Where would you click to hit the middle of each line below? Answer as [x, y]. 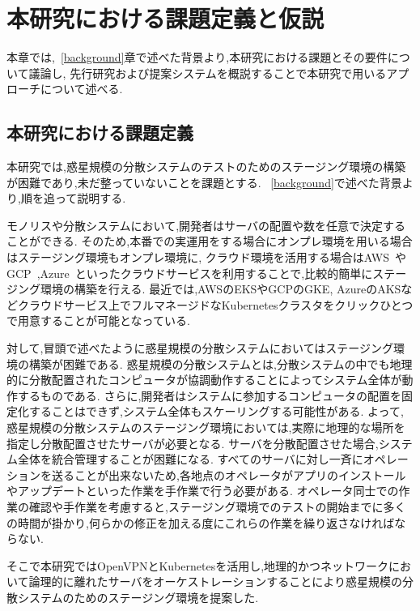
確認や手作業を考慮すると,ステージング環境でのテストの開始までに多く [217, 506]
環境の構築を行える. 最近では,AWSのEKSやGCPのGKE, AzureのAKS [221, 289]
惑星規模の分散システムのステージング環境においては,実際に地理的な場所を [206, 427]
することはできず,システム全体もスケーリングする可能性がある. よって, [216, 411]
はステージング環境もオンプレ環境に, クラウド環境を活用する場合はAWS [198, 257]
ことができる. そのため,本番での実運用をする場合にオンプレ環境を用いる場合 [210, 241]
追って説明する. [85, 198]
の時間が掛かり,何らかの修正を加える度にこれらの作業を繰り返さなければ [201, 522]
